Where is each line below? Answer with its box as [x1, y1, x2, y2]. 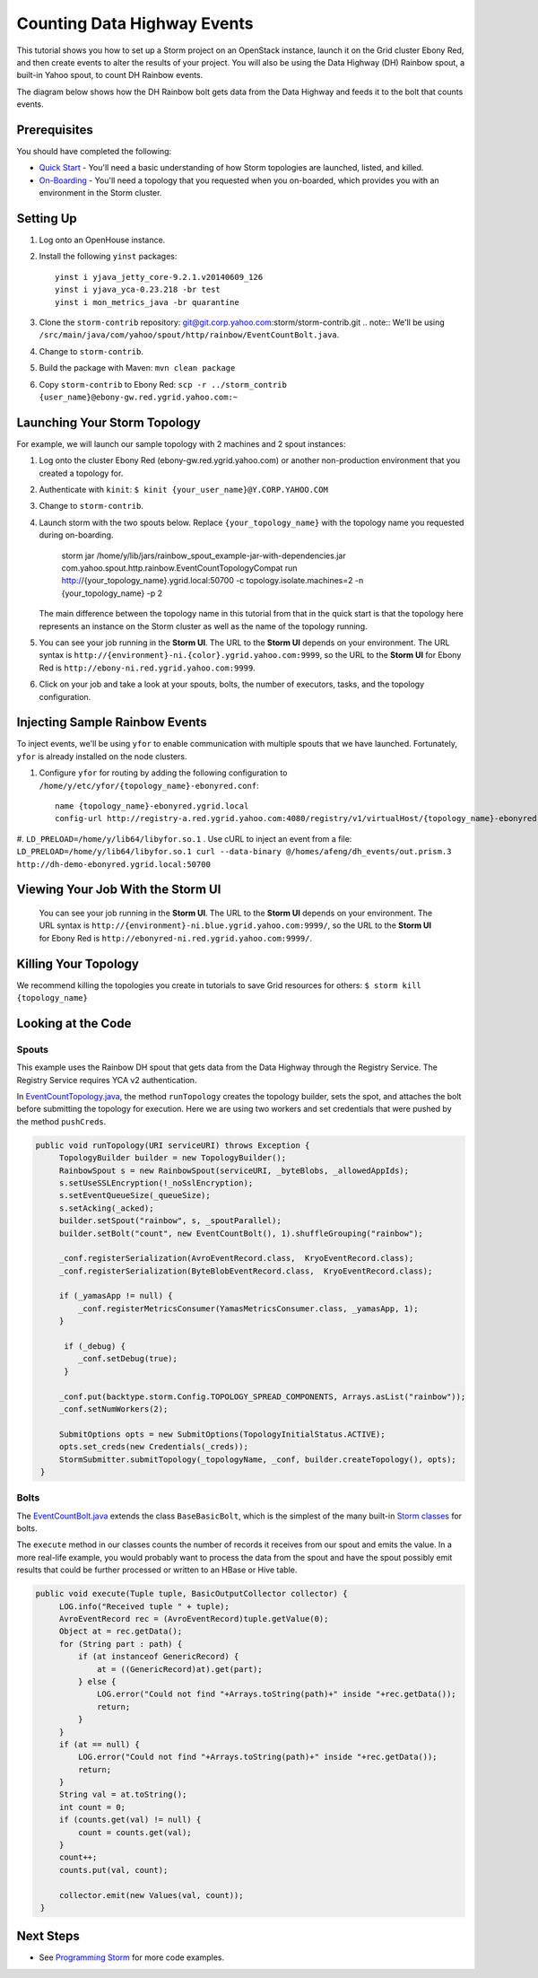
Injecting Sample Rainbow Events [16, 714, 207, 731]
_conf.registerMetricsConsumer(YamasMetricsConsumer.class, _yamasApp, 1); [77, 1303, 419, 1314]
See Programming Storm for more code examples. [39, 1952, 224, 1963]
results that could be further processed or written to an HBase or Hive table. [16, 1564, 298, 1575]
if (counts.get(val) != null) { [58, 1815, 202, 1825]
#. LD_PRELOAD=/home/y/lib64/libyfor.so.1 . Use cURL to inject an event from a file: [16, 833, 352, 844]
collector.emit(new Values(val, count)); [58, 1890, 244, 1900]
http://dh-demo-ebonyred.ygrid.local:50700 [16, 859, 211, 870]
